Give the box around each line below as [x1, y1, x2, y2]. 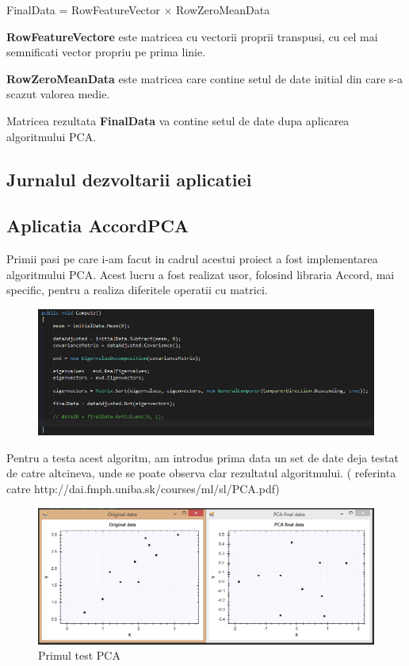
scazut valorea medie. [6, 86, 110, 102]
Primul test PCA [38, 647, 120, 664]
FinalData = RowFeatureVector [6, 2, 160, 17]
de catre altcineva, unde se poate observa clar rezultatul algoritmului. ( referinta [6, 465, 396, 481]
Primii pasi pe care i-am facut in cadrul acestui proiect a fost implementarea [6, 251, 378, 267]
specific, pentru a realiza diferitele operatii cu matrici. [6, 281, 268, 298]
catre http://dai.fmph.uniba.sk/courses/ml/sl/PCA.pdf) [6, 480, 280, 496]
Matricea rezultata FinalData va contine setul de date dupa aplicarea [6, 112, 350, 128]
